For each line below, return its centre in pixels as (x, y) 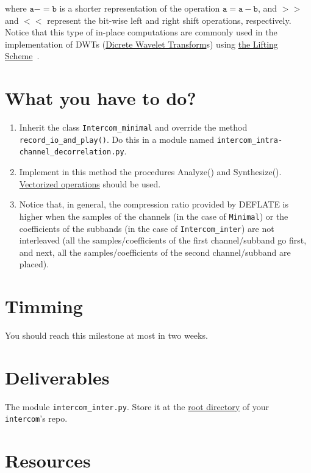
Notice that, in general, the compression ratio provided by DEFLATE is (154, 204)
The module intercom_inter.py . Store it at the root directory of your (137, 406)
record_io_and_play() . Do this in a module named (117, 139)
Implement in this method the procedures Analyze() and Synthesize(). (150, 172)
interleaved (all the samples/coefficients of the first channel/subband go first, (163, 240)
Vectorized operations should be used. (90, 183)
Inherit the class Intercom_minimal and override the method (133, 127)
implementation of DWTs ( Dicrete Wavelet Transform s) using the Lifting (141, 44)
